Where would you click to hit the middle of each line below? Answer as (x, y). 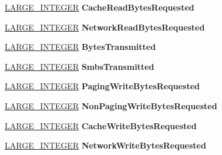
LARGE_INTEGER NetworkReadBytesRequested (105, 27)
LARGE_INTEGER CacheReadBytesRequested (100, 7)
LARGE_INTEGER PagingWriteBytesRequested (102, 86)
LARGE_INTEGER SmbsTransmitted (80, 66)
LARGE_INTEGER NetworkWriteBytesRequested (105, 145)
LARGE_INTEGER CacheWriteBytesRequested (101, 125)
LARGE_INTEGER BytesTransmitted (80, 47)
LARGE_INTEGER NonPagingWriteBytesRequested (111, 105)
